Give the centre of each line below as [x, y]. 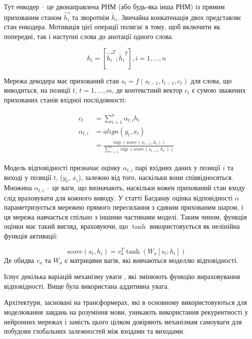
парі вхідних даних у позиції [178, 167]
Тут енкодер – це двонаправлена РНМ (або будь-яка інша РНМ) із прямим [114, 6]
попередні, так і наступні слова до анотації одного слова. [89, 36]
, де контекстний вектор [147, 90]
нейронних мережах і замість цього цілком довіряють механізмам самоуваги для [123, 321]
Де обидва [19, 260]
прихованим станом [33, 17]
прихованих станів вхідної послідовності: [65, 99]
